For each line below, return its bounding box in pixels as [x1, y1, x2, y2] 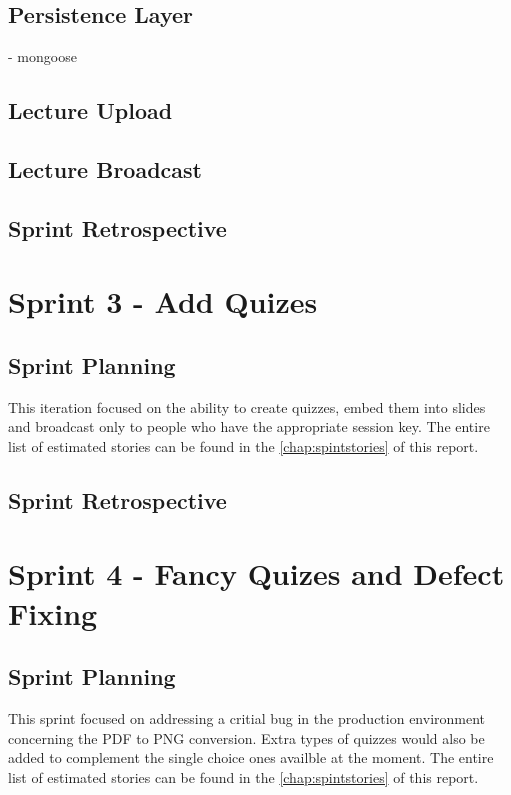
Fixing [8, 592, 98, 633]
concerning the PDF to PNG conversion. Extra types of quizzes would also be [8, 727, 485, 748]
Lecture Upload [8, 95, 173, 126]
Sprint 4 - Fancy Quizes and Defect [8, 553, 505, 594]
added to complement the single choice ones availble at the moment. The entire [8, 747, 494, 768]
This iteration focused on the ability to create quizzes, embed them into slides [8, 396, 486, 417]
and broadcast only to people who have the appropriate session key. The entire [8, 416, 490, 437]
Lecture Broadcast [8, 153, 202, 184]
